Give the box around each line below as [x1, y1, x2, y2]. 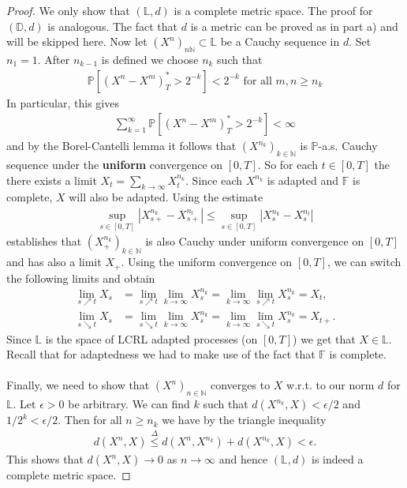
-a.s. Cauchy [318, 137, 378, 154]
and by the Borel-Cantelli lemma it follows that [6, 137, 237, 154]
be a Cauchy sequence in [220, 33, 340, 50]
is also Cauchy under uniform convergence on [145, 233, 364, 250]
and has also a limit [6, 253, 102, 270]
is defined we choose [101, 51, 199, 67]
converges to [210, 377, 271, 393]
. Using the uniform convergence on [121, 253, 293, 270]
